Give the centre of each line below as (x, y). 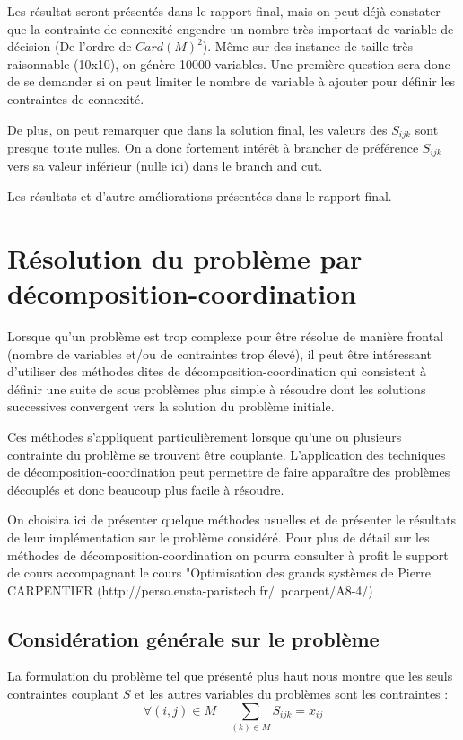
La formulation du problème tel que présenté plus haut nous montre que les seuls (230, 676)
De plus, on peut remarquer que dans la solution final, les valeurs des (197, 129)
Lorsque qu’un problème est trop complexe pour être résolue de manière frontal (226, 335)
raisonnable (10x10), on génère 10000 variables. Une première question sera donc (229, 63)
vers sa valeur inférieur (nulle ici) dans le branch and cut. (165, 166)
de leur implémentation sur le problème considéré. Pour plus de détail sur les (218, 537)
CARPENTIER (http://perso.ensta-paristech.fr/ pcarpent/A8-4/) (190, 590)
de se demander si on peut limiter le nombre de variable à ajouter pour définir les (231, 81)
